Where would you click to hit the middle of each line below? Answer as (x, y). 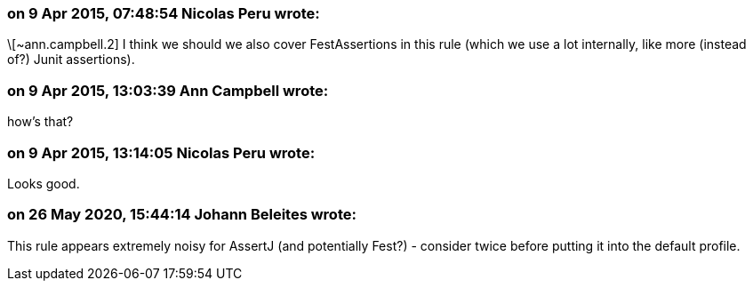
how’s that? (40, 122)
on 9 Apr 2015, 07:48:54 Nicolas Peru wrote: (164, 13)
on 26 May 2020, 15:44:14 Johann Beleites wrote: (182, 215)
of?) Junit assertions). (71, 60)
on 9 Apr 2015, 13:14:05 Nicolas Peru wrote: (161, 152)
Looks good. (44, 183)
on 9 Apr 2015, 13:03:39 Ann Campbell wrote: (168, 90)
